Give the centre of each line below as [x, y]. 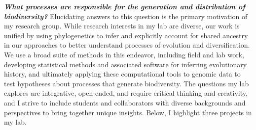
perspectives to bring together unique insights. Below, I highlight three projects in [128, 112]
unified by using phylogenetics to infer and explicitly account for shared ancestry [126, 35]
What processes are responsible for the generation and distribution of [125, 6]
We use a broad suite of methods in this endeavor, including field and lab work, [124, 54]
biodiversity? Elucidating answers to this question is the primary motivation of [126, 16]
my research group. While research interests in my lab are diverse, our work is [122, 26]
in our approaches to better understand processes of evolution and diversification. [127, 45]
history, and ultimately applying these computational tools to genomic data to [122, 74]
